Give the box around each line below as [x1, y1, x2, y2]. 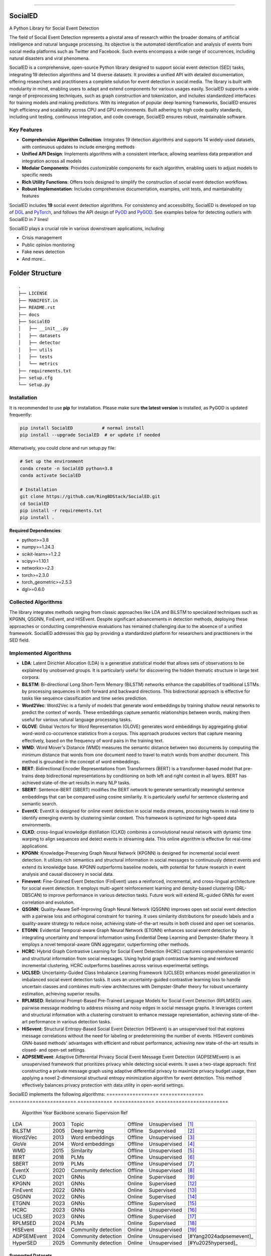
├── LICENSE [18, 290, 48, 296]
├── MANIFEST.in [18, 297, 58, 303]
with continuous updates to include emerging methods [22, 144, 135, 150]
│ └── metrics [18, 361, 58, 367]
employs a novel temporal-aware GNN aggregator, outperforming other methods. [22, 941, 190, 948]
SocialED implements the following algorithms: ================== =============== [9, 1091, 204, 1097]
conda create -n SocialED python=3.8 [20, 465, 113, 471]
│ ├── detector [18, 340, 61, 346]
